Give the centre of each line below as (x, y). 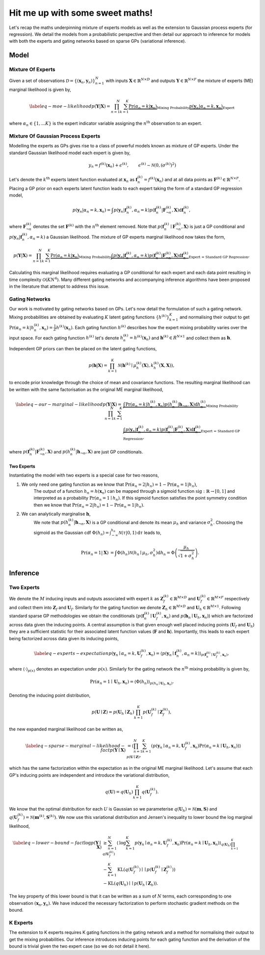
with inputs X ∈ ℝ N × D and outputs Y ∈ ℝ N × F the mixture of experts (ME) (180, 80)
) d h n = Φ (165, 553)
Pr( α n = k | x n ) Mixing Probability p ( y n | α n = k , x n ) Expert (182, 107)
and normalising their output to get (214, 317)
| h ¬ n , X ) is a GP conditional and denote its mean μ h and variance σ (142, 523)
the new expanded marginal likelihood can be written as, (66, 729)
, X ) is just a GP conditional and (213, 226)
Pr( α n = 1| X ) (95, 553)
